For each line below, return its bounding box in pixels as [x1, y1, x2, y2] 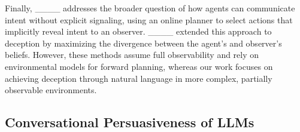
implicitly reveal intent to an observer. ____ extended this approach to [5, 25, 272, 38]
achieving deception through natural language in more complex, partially [5, 72, 272, 84]
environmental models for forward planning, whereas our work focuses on [5, 60, 273, 72]
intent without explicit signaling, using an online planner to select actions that [5, 13, 293, 26]
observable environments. [5, 84, 97, 96]
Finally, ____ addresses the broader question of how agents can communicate [5, 2, 295, 14]
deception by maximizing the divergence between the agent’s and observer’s [5, 36, 282, 49]
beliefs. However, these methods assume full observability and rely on [5, 48, 259, 61]
